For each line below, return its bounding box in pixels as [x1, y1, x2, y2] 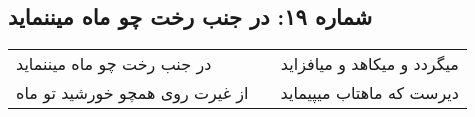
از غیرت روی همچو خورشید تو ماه [16, 81, 249, 105]
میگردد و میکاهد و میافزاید [280, 52, 459, 76]
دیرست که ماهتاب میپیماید [280, 81, 459, 105]
